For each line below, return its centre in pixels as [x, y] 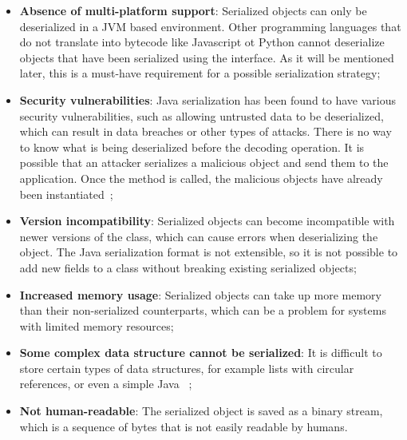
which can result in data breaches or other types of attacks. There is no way [205, 131]
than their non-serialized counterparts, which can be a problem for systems [203, 310]
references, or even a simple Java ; [106, 384]
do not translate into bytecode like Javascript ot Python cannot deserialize [202, 42]
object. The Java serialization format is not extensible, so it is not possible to [209, 252]
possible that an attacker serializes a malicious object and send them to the [204, 163]
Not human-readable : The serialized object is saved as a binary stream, [201, 411]
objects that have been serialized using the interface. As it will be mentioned [207, 57]
